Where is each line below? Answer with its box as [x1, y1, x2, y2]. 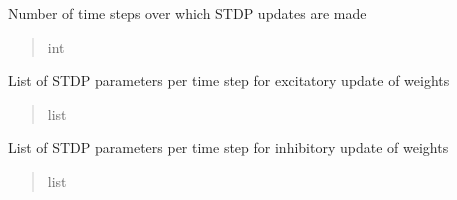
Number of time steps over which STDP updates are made [8, 3, 367, 23]
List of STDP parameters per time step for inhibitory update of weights [8, 137, 449, 158]
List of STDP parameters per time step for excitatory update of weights [8, 70, 450, 91]
